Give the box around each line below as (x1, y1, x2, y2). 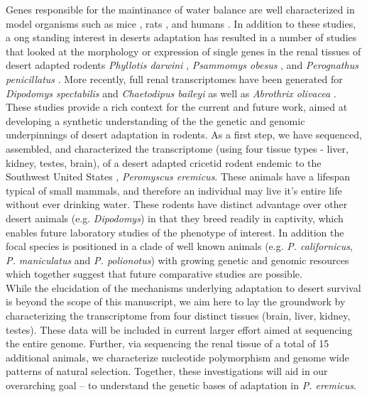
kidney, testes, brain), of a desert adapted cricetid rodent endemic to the (6, 155, 322, 170)
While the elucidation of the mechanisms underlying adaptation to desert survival (6, 280, 361, 295)
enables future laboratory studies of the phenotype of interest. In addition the (6, 224, 344, 239)
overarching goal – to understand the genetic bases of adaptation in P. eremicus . (6, 378, 356, 393)
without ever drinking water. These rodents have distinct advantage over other (6, 197, 348, 212)
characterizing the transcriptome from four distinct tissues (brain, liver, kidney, (6, 308, 351, 323)
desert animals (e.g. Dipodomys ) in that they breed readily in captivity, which (6, 210, 344, 225)
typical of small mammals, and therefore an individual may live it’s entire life (6, 183, 342, 197)
